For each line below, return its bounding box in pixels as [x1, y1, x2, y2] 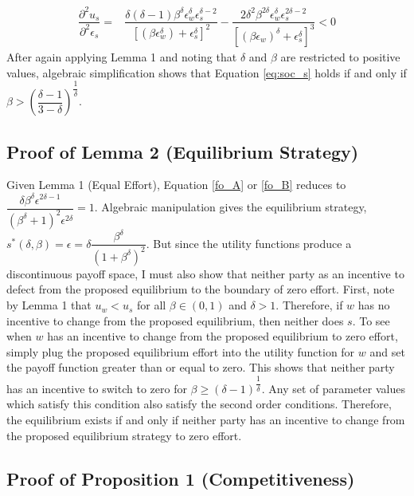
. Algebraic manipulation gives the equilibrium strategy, [94, 199, 367, 215]
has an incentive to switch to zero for [6, 380, 187, 396]
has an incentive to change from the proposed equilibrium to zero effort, [47, 328, 398, 344]
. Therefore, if [275, 297, 343, 313]
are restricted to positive [280, 48, 400, 65]
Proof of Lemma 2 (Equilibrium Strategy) [6, 139, 359, 163]
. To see [352, 312, 390, 329]
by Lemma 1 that [6, 297, 92, 313]
